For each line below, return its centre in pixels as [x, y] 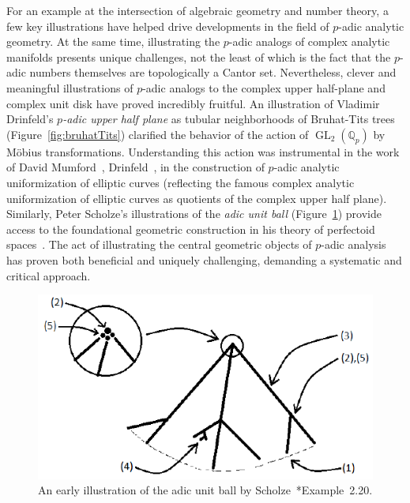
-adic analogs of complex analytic [309, 41]
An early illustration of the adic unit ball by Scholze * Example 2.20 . [205, 490]
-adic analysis [354, 244]
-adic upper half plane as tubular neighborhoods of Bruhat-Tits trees [229, 119]
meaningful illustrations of [70, 87]
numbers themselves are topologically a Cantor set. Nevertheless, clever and [213, 72]
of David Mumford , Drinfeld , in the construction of [135, 167]
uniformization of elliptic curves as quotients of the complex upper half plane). [197, 198]
